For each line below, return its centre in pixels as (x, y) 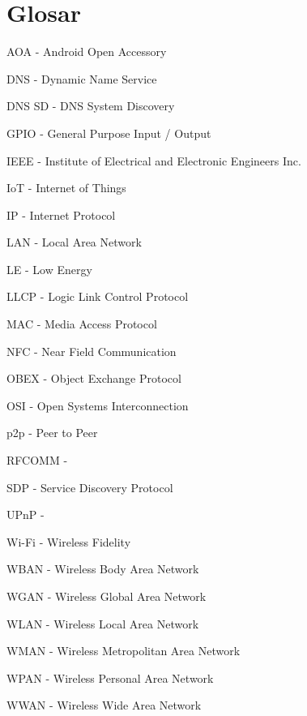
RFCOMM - (37, 460)
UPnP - (26, 514)
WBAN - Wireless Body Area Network (103, 569)
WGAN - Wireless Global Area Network (107, 596)
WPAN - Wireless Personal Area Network (110, 677)
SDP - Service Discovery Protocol (90, 487)
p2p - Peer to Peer (52, 433)
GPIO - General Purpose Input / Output (109, 133)
